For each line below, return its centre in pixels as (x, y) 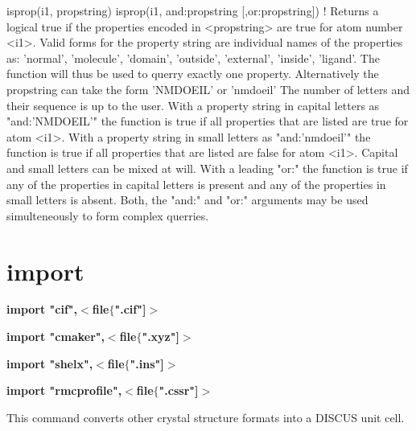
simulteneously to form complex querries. (108, 215)
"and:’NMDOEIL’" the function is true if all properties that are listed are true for (208, 121)
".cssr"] (179, 390)
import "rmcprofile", (64, 390)
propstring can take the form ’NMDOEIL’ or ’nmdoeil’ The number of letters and (208, 89)
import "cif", (42, 309)
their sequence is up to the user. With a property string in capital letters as (193, 105)
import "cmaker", (56, 337)
